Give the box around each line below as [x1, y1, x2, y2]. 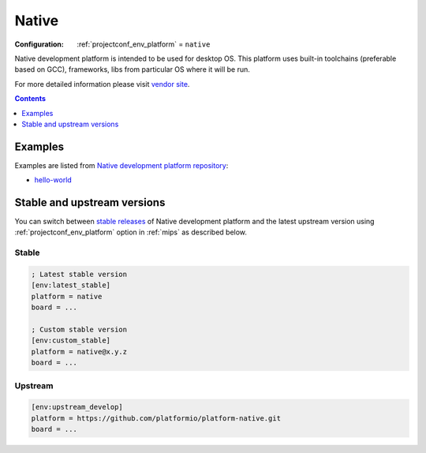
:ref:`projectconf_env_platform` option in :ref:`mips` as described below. [14, 227, 248, 237]
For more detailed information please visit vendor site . [14, 79, 190, 88]
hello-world [34, 175, 73, 185]
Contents [14, 94, 47, 103]
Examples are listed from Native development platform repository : [14, 160, 229, 170]
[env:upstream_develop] [31, 402, 124, 412]
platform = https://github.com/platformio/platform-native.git [31, 414, 282, 422]
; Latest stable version [31, 270, 128, 279]
